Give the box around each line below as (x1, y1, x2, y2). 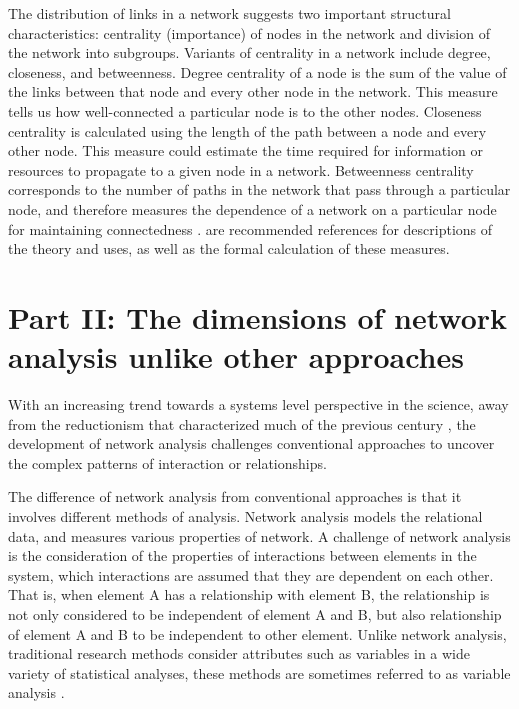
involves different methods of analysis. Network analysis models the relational (8, 506, 483, 526)
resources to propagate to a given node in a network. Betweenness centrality (8, 159, 474, 180)
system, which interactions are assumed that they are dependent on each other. (8, 564, 494, 585)
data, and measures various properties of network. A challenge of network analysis (8, 525, 511, 546)
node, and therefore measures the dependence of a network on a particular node (8, 198, 497, 219)
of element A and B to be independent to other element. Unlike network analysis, (8, 623, 507, 644)
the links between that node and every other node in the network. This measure (8, 81, 498, 102)
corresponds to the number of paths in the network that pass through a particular (8, 179, 511, 200)
